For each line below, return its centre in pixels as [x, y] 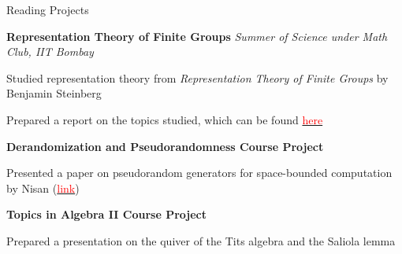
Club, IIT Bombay [50, 52]
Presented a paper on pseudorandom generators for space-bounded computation [199, 173]
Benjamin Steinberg [54, 93]
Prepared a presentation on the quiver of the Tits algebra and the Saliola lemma [201, 240]
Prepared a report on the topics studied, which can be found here [165, 119]
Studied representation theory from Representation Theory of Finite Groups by [197, 77]
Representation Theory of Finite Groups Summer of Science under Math [197, 36]
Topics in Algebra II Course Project [107, 214]
